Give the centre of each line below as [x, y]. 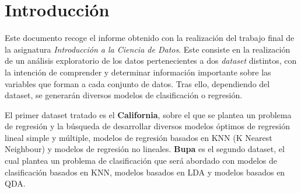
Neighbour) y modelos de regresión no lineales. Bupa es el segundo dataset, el [145, 149]
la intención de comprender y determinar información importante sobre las [138, 72]
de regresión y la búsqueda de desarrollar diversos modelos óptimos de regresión [147, 126]
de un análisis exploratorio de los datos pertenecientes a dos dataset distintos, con [151, 61]
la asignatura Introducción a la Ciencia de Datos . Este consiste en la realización [148, 49]
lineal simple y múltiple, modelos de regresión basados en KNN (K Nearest [139, 137]
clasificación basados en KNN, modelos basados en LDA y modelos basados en [145, 172]
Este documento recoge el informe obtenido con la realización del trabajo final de [150, 38]
